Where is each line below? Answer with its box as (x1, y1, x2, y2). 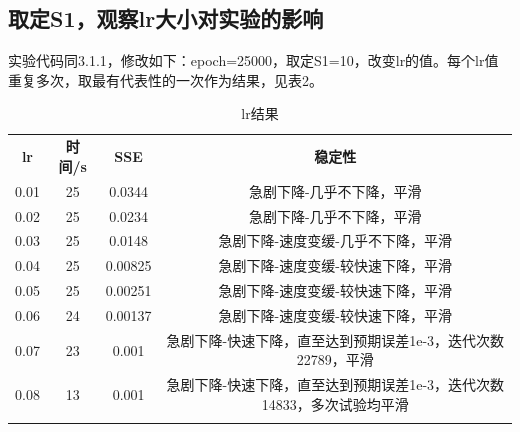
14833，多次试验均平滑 (261, 393, 409, 414)
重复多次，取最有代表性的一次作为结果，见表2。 (8, 69, 323, 90)
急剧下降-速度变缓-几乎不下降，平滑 (218, 230, 452, 251)
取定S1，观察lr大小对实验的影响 (8, 3, 324, 34)
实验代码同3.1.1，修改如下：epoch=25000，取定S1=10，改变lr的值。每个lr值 (8, 50, 499, 71)
